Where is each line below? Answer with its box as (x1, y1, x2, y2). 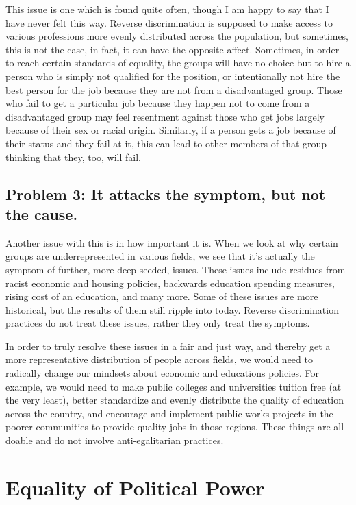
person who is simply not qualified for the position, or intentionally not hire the (5, 69, 340, 83)
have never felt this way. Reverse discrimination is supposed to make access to (5, 15, 333, 29)
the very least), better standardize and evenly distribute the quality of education (5, 393, 344, 407)
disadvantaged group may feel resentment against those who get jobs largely (5, 109, 325, 123)
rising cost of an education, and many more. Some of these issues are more (5, 289, 318, 304)
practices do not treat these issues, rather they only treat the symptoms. (5, 316, 310, 330)
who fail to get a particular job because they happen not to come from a (5, 96, 310, 110)
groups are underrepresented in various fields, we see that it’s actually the (5, 249, 315, 263)
